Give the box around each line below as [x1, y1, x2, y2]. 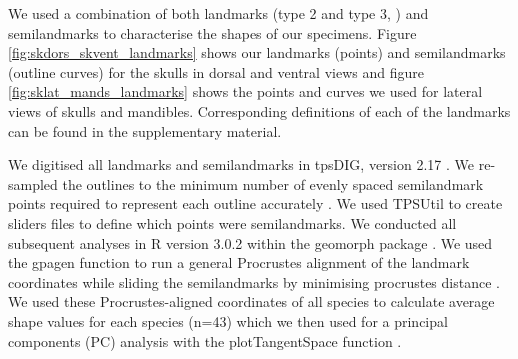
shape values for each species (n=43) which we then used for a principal [8, 310, 448, 331]
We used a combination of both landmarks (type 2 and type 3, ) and [8, 3, 429, 23]
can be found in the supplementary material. [8, 120, 282, 141]
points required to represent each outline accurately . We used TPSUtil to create [8, 193, 503, 214]
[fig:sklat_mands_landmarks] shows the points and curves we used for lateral [8, 81, 483, 102]
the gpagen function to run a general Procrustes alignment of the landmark [8, 252, 470, 273]
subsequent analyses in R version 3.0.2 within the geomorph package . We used [8, 232, 493, 253]
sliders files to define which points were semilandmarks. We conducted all [8, 212, 457, 233]
